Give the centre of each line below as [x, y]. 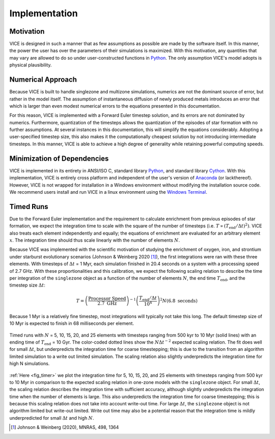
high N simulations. [30, 364]
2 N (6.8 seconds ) [179, 300]
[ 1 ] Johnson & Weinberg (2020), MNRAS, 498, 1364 [65, 427]
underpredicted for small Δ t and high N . [52, 418]
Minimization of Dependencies [59, 158]
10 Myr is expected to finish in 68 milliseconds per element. [72, 323]
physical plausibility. [31, 65]
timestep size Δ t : [27, 285]
